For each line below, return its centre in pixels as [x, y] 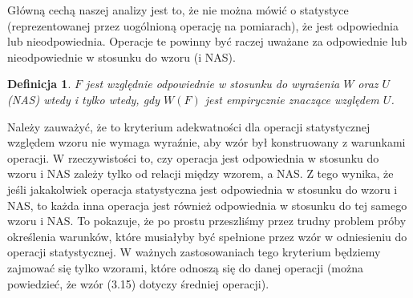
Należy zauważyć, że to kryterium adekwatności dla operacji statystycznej [189, 126]
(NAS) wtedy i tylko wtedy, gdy [84, 99]
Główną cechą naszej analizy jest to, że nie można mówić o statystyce [178, 10]
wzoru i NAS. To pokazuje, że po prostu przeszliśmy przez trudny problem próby [207, 221]
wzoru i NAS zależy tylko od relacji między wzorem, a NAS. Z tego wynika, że [200, 173]
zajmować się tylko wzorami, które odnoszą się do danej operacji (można [186, 267]
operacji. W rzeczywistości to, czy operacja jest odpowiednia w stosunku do [193, 157]
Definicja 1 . [39, 84]
